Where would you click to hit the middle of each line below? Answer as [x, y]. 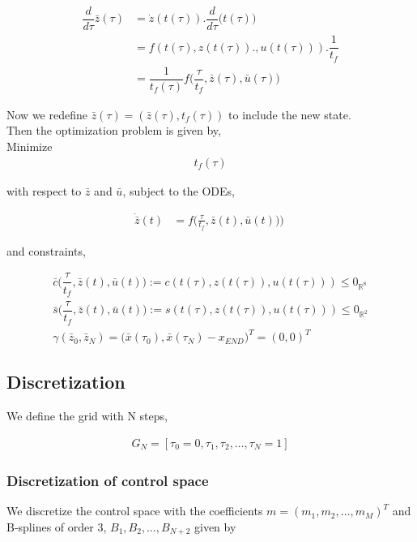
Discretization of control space [108, 480]
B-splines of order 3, [57, 526]
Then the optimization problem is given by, [114, 130]
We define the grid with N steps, [87, 416]
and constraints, [46, 250]
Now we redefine [47, 114]
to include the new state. [290, 114]
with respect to [44, 190]
